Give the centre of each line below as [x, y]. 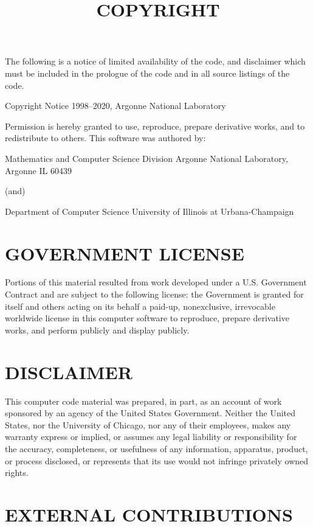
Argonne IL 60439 [38, 170]
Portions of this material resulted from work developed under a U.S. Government [156, 282]
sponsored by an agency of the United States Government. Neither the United [150, 413]
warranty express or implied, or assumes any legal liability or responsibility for [151, 437]
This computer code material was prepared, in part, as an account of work [143, 401]
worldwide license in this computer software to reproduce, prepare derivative [147, 318]
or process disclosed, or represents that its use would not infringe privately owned [157, 460]
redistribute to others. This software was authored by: [105, 138]
